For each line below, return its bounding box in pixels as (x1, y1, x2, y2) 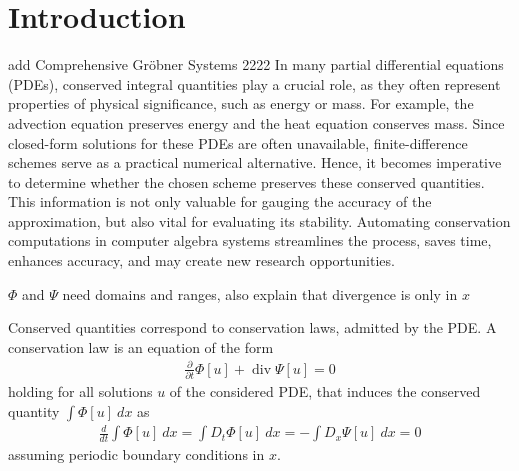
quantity (8, 400, 60, 421)
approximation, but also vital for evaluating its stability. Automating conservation (8, 210, 511, 231)
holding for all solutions (8, 381, 153, 402)
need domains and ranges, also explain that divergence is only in (62, 283, 458, 304)
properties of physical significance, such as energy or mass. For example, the (8, 93, 474, 114)
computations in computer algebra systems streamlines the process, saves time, (8, 230, 492, 251)
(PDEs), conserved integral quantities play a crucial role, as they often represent (8, 73, 501, 94)
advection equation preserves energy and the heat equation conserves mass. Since (8, 112, 505, 133)
